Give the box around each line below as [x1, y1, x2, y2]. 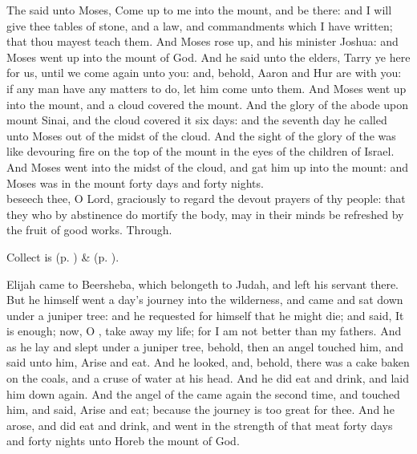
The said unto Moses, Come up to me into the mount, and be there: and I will [6, 2, 392, 18]
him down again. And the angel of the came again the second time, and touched [6, 385, 400, 402]
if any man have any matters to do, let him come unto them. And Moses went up [6, 79, 407, 96]
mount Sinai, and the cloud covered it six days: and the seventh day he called [6, 111, 387, 128]
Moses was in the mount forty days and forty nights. [6, 174, 264, 191]
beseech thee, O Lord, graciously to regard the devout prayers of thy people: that [6, 190, 406, 207]
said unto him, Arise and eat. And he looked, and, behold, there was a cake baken [6, 354, 410, 371]
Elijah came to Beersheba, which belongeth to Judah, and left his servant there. [6, 275, 399, 292]
